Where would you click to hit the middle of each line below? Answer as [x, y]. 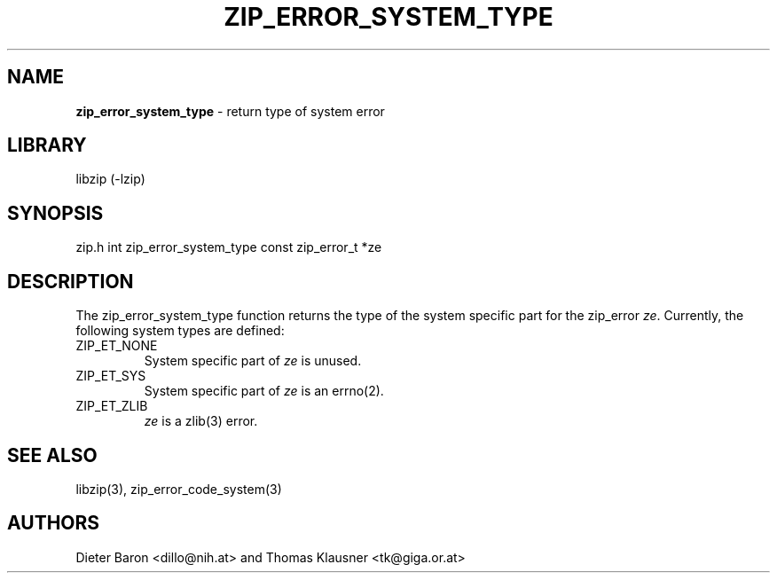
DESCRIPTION [71, 281]
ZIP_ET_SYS [111, 376]
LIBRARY [47, 145]
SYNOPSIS [55, 213]
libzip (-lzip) [110, 179]
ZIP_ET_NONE [117, 346]
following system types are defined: [180, 331]
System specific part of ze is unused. [253, 361]
